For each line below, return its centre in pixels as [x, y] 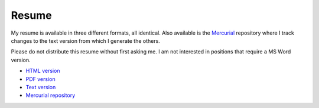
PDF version [40, 79]
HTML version [43, 71]
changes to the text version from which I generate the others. [86, 41]
